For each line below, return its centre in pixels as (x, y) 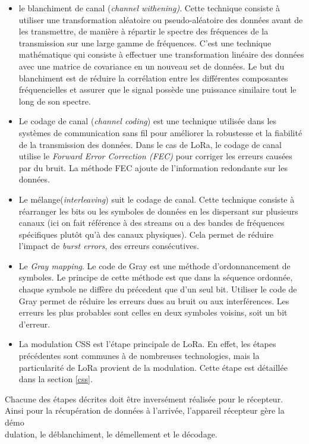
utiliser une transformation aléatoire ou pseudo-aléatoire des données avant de (161, 19)
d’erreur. (34, 324)
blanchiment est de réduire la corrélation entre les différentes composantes (153, 78)
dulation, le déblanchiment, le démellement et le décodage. (111, 434)
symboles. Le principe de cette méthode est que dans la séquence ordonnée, (156, 277)
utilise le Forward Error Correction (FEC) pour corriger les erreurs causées (155, 156)
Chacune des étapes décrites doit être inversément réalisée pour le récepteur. (144, 399)
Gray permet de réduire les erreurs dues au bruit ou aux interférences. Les (154, 300)
